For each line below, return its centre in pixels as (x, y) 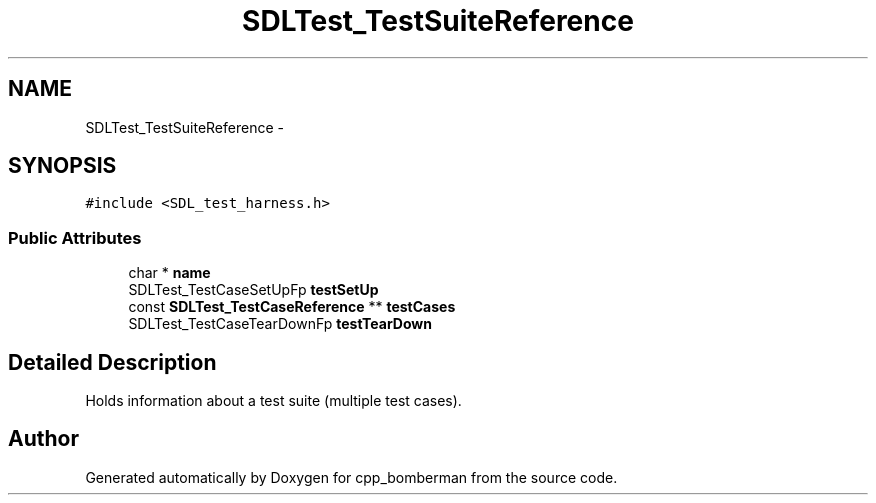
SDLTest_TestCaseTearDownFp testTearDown (280, 324)
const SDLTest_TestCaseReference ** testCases (292, 307)
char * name (169, 273)
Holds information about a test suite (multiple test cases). (273, 401)
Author (43, 439)
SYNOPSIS (62, 166)
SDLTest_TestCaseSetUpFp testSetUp (253, 290)
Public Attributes (75, 237)
